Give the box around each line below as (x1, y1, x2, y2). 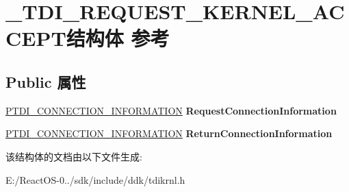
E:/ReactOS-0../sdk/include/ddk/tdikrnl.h (5, 172, 185, 187)
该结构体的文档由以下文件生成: (5, 149, 142, 163)
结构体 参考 (66, 24, 170, 52)
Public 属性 (5, 71, 86, 92)
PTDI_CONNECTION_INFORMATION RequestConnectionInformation (5, 103, 337, 117)
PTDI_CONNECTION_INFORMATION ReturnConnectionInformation (5, 126, 333, 141)
